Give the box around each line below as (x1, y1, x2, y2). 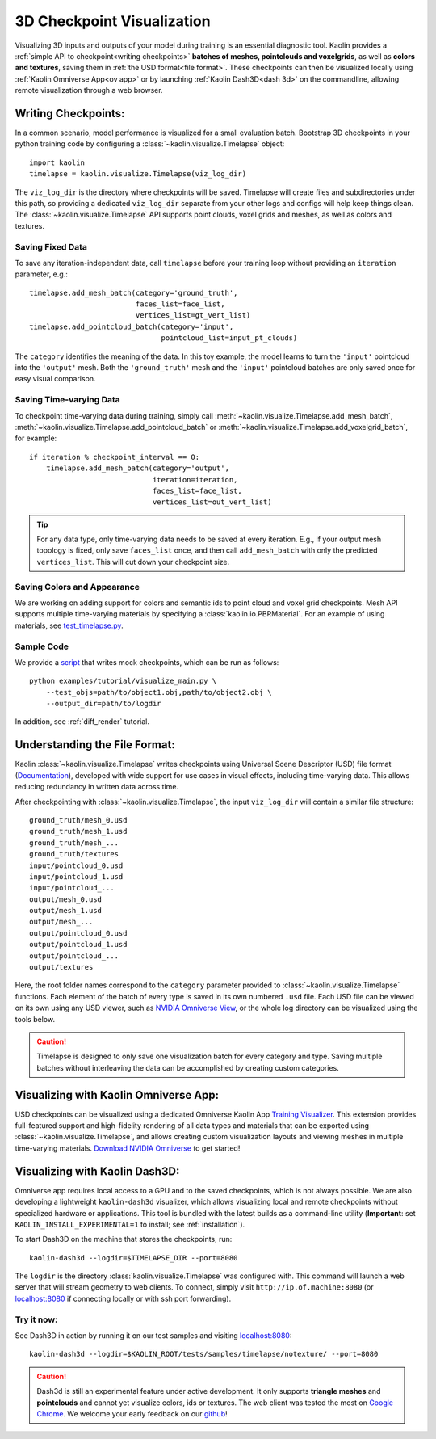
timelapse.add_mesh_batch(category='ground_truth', (29, 288, 238, 297)
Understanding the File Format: (15, 738, 175, 751)
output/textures (29, 962, 94, 972)
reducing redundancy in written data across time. (15, 782, 179, 792)
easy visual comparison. (15, 374, 96, 384)
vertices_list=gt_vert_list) (135, 311, 251, 320)
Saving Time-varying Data (15, 394, 120, 406)
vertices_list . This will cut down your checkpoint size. (36, 557, 230, 566)
